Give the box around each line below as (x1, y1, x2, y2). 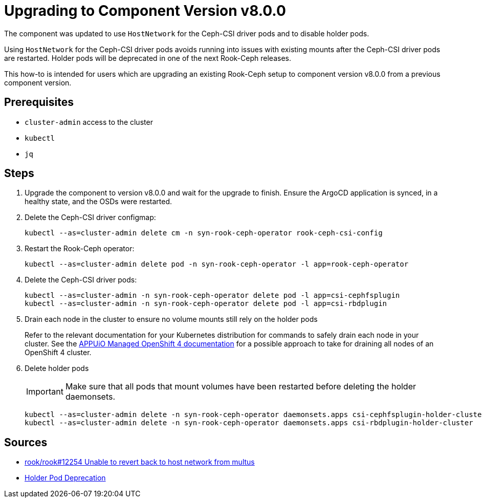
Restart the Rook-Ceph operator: (25, 244, 135, 253)
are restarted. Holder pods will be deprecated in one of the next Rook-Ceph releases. (4, 53, 291, 62)
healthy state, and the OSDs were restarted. (25, 197, 172, 206)
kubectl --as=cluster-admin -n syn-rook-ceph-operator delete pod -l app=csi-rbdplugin (25, 299, 387, 308)
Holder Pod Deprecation (25, 473, 106, 483)
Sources (4, 435, 48, 449)
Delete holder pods (25, 364, 89, 373)
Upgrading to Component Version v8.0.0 (4, 2, 286, 19)
